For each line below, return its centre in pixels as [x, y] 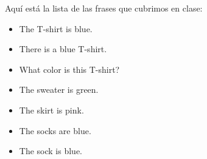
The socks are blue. [55, 130]
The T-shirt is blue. [56, 28]
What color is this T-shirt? [69, 69]
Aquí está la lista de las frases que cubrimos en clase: [104, 8]
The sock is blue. [51, 151]
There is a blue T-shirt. [63, 49]
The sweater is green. [59, 90]
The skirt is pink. [51, 110]
